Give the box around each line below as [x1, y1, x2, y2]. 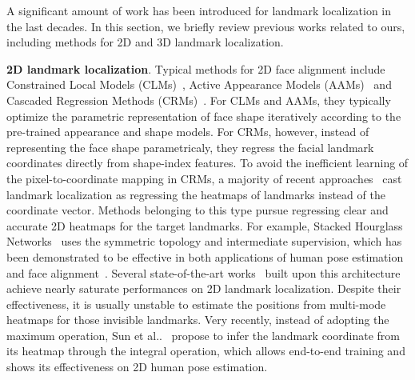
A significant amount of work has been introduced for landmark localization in [6, 2, 392, 18]
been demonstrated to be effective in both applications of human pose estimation [6, 248, 404, 265]
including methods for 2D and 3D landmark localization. [6, 34, 284, 50]
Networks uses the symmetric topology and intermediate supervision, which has [6, 233, 402, 250]
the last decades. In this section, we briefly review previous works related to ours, [6, 18, 405, 34]
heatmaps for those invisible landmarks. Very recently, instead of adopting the [6, 311, 389, 328]
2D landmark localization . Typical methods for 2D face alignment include [6, 60, 385, 77]
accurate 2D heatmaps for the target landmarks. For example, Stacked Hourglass [6, 217, 403, 234]
